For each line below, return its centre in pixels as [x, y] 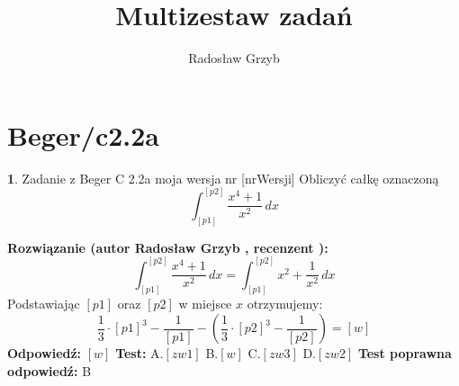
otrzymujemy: [285, 304]
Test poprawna [405, 353]
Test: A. [139, 353]
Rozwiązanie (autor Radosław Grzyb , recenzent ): [168, 247]
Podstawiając [44, 304]
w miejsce [205, 304]
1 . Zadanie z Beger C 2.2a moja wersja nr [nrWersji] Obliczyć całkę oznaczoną [223, 178]
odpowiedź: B [49, 370]
